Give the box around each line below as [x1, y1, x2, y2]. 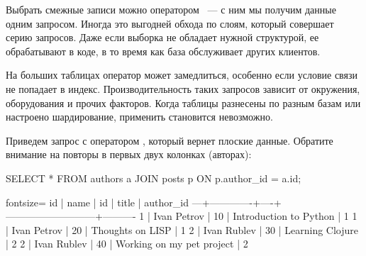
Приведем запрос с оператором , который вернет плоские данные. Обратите [6, 133, 333, 148]
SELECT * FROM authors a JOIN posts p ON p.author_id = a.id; [6, 170, 301, 185]
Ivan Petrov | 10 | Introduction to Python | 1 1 [153, 208, 357, 223]
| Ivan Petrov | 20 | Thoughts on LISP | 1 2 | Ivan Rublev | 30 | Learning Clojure [6, 222, 358, 237]
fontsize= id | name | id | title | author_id [6, 194, 189, 209]
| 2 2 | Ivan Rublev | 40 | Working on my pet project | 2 [6, 236, 248, 251]
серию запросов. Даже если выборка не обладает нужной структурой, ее [6, 30, 319, 45]
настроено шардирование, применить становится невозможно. [6, 109, 273, 124]
